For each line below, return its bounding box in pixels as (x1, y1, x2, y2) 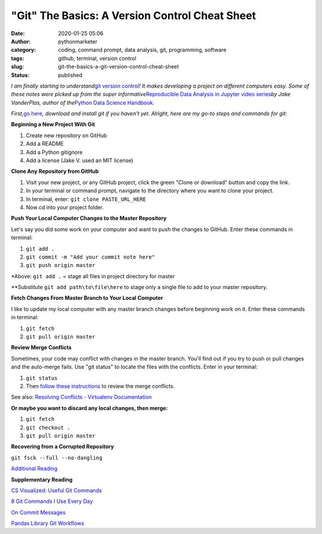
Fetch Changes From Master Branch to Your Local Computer (11, 294, 163, 302)
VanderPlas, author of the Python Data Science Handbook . (11, 99, 155, 106)
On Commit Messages (11, 508, 66, 516)
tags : (11, 54, 24, 62)
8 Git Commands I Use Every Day (11, 498, 93, 505)
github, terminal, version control (58, 54, 137, 62)
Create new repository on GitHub (26, 132, 107, 139)
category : (11, 46, 36, 54)
